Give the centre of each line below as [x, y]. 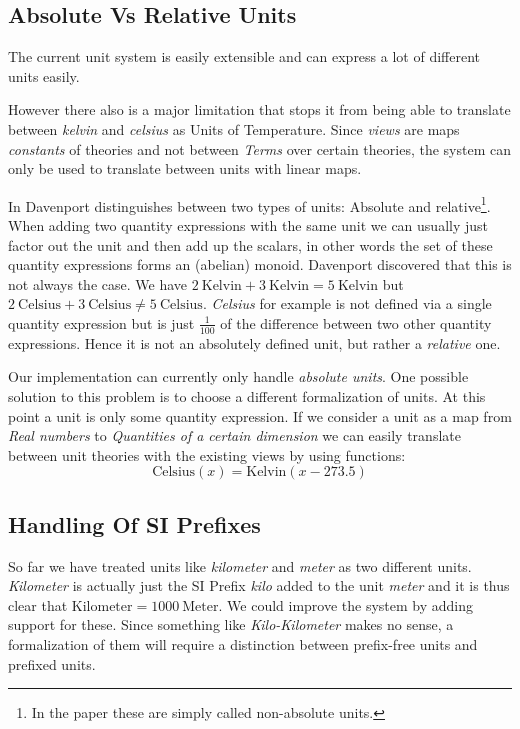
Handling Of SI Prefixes [134, 523]
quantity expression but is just [101, 322]
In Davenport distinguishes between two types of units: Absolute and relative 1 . [249, 204]
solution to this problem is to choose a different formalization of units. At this [247, 396]
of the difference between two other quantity [356, 322]
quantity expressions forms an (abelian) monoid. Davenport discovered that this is [260, 264]
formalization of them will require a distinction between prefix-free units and [243, 643]
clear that [38, 604]
